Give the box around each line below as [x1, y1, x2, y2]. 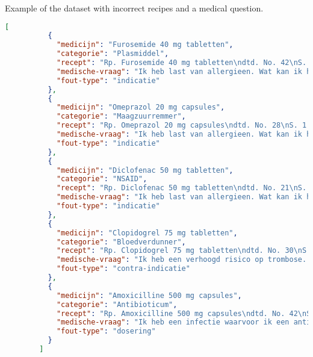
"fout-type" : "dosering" [56, 327, 156, 336]
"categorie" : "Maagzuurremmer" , [56, 112, 186, 121]
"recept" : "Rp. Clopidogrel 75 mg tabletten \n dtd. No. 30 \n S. [56, 246, 311, 255]
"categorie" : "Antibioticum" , [56, 300, 178, 309]
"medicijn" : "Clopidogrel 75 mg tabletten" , [56, 228, 238, 237]
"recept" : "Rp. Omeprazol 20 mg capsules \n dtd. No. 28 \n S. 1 [56, 121, 307, 130]
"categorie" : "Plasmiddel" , [56, 49, 169, 58]
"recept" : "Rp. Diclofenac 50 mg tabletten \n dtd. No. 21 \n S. [56, 184, 307, 193]
